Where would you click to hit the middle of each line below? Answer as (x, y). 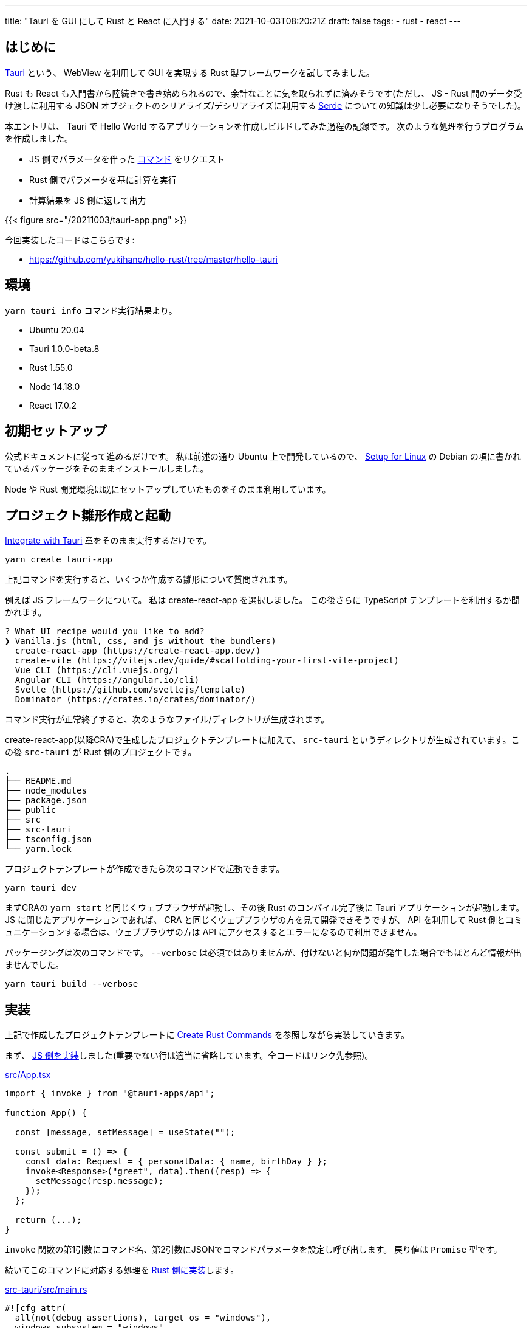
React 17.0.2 (53, 405)
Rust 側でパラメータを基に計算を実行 (103, 179)
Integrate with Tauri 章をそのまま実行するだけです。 (108, 541)
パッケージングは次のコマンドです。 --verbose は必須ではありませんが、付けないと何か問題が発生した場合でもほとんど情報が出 (263, 953)
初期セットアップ (56, 431)
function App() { (46, 1113)
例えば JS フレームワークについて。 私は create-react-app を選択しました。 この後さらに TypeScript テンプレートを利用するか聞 (262, 600)
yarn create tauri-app (59, 560)
